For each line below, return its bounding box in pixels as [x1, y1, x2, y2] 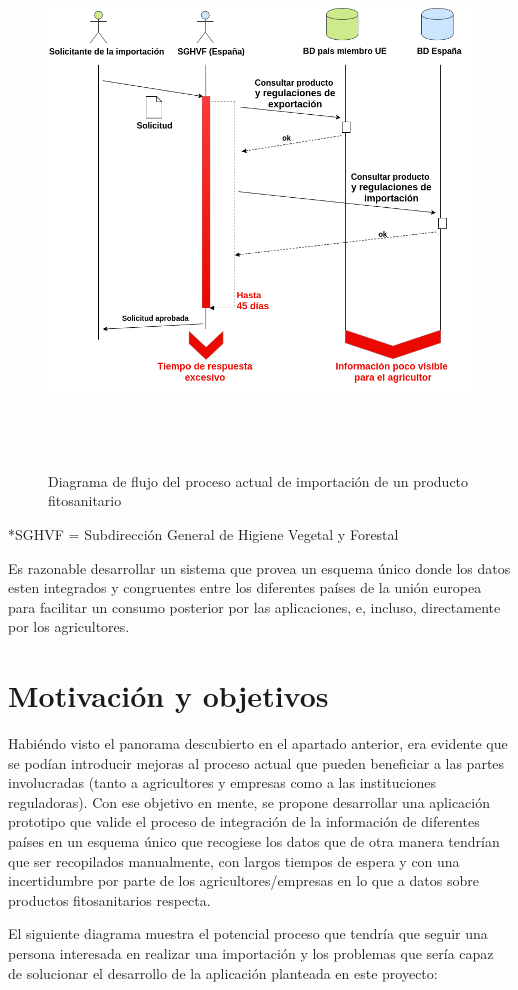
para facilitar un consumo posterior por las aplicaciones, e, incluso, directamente [8, 596, 501, 617]
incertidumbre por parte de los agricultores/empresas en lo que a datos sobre [8, 870, 479, 891]
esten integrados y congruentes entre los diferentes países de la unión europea [8, 577, 482, 598]
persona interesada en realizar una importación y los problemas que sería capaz [8, 942, 494, 963]
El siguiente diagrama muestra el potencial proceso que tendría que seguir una [8, 923, 488, 944]
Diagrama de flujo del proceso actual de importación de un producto [48, 470, 469, 491]
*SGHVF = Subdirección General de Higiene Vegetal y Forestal [8, 523, 399, 544]
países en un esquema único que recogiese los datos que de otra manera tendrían [8, 830, 500, 851]
